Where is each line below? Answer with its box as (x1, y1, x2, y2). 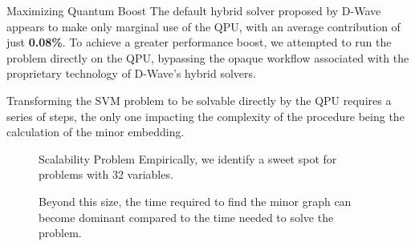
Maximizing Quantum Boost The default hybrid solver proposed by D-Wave (6, 2, 381, 18)
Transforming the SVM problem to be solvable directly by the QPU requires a (6, 91, 392, 108)
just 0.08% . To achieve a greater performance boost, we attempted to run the (6, 34, 392, 50)
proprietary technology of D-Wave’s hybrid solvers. (6, 65, 256, 82)
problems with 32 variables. (39, 166, 173, 183)
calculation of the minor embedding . (6, 123, 185, 140)
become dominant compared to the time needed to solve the (39, 208, 334, 225)
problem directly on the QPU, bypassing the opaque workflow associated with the (6, 49, 409, 66)
